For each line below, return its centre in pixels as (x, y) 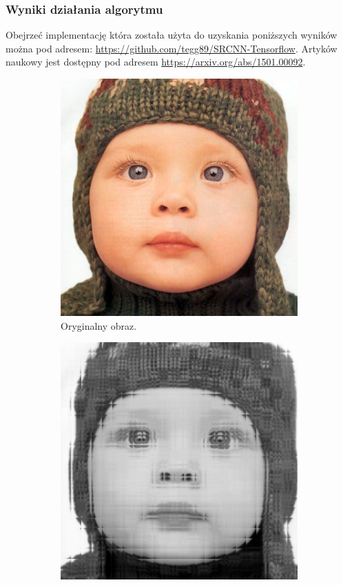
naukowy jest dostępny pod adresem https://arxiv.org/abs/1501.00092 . (156, 62)
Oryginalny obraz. (99, 325)
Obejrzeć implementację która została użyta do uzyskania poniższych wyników (171, 35)
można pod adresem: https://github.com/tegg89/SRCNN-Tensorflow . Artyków (171, 48)
